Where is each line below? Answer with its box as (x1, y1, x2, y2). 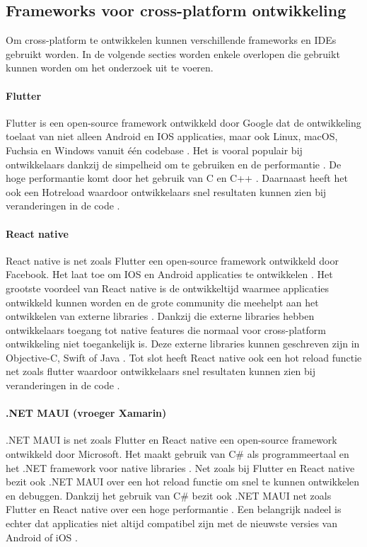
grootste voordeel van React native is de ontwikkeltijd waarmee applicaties (6, 280, 330, 295)
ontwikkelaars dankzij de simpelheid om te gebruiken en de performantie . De (6, 156, 342, 171)
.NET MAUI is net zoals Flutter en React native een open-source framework (6, 432, 337, 447)
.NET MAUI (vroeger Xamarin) (6, 405, 167, 420)
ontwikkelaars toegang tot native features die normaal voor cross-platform (6, 322, 326, 337)
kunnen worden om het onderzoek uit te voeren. (6, 60, 214, 75)
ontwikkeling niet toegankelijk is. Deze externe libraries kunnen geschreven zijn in (6, 336, 360, 351)
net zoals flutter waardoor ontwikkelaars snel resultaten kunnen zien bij (6, 364, 316, 379)
